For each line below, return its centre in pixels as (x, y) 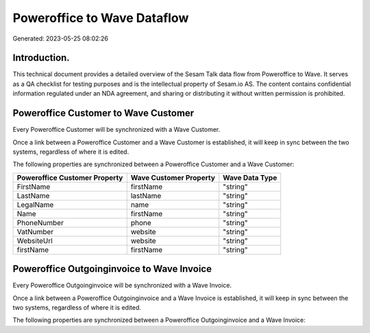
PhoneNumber (40, 222)
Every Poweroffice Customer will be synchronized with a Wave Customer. (116, 130)
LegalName (35, 205)
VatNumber (35, 231)
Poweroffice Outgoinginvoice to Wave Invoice (112, 269)
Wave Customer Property (173, 177)
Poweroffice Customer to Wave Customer (103, 113)
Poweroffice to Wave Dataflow (101, 18)
